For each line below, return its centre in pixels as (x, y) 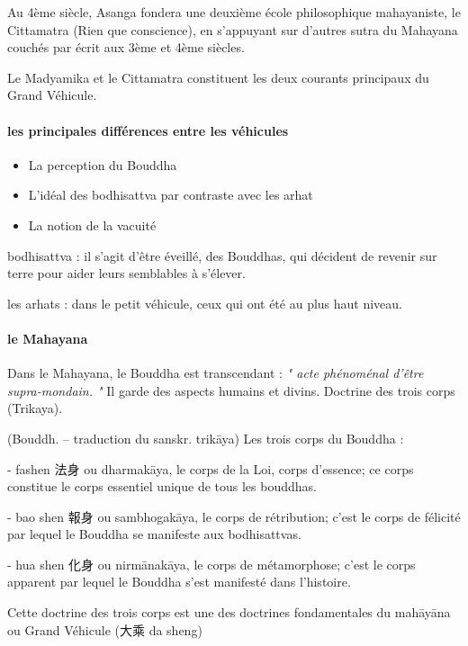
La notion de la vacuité (92, 224)
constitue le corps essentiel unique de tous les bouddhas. (162, 486)
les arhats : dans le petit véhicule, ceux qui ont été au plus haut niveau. (205, 303)
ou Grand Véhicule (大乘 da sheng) (105, 629)
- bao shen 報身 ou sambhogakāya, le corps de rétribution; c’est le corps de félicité (234, 516)
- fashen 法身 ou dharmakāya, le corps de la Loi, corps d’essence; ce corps (211, 468)
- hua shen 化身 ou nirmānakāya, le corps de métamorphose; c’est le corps (211, 564)
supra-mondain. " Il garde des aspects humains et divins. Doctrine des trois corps (231, 390)
